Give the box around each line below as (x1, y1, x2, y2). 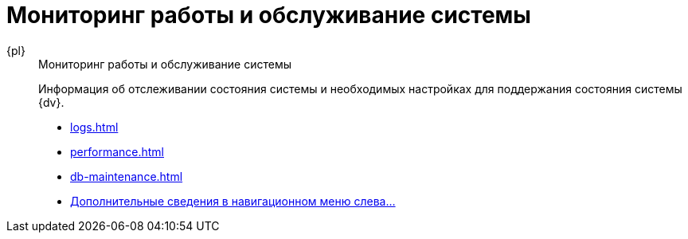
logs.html (70, 119, 119, 134)
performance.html (70, 144, 164, 159)
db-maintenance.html (70, 169, 183, 183)
